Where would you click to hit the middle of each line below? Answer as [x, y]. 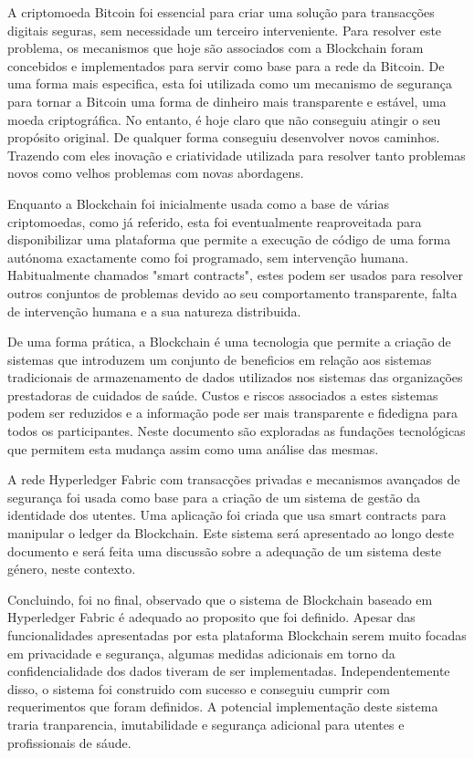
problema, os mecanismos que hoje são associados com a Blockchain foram [216, 48]
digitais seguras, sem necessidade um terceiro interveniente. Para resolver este [225, 30]
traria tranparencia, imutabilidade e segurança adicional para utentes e [206, 724]
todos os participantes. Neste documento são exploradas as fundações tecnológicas [237, 431]
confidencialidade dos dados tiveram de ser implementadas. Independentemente [229, 671]
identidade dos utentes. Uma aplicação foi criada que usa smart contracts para [227, 515]
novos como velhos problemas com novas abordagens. [156, 173]
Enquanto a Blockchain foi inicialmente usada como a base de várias [198, 203]
